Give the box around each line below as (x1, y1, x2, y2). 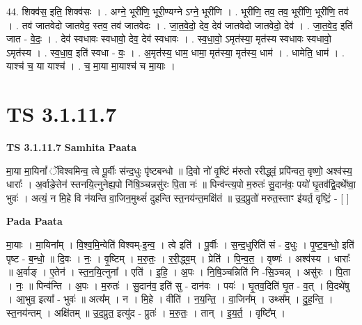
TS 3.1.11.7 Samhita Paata (6, 140, 137, 154)
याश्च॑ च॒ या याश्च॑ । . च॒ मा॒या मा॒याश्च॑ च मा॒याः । (6, 58, 175, 73)
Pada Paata (6, 214, 63, 228)
